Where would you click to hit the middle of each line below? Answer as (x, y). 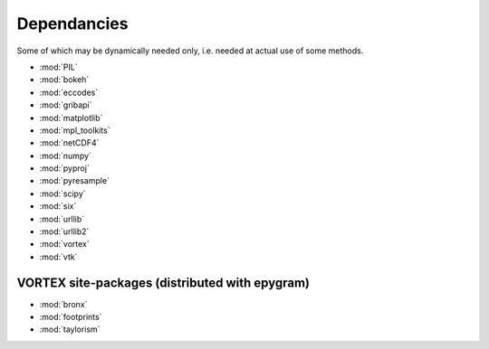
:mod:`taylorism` (70, 329)
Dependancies (72, 24)
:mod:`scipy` (62, 193)
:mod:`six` (58, 206)
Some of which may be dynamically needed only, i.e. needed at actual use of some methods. (190, 51)
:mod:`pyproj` (64, 168)
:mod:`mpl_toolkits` (75, 130)
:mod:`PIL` (58, 67)
